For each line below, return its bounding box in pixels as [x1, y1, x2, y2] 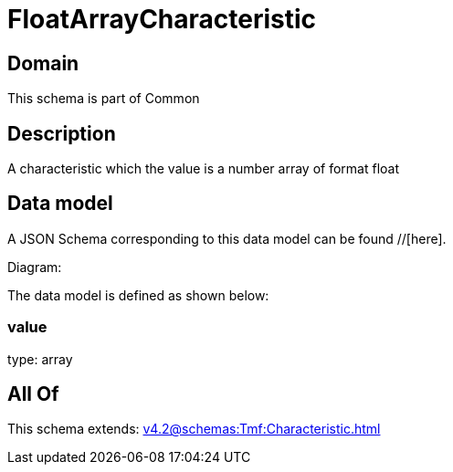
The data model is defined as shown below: [7, 287, 269, 303]
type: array [7, 351, 73, 367]
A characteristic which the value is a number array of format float [7, 161, 400, 177]
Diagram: [7, 258, 62, 275]
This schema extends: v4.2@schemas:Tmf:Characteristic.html [7, 421, 381, 437]
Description [7, 121, 116, 145]
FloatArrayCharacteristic [7, 4, 317, 35]
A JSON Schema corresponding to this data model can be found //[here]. [7, 230, 447, 246]
